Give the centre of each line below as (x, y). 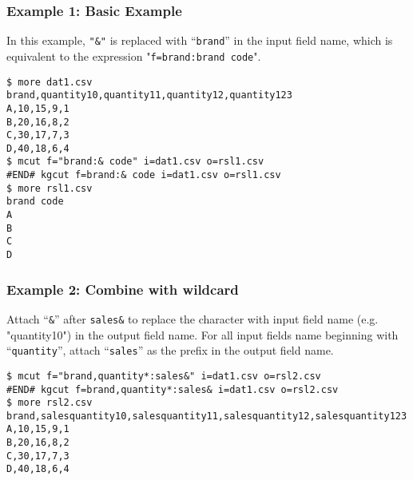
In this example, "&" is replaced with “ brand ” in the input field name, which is (200, 40)
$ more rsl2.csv (50, 403)
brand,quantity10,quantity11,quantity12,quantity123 (149, 95)
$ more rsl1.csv (50, 188)
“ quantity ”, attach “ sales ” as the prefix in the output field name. (170, 350)
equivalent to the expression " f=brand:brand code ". (134, 56)
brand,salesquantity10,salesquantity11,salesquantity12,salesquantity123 (207, 416)
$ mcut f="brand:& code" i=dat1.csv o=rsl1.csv (135, 162)
